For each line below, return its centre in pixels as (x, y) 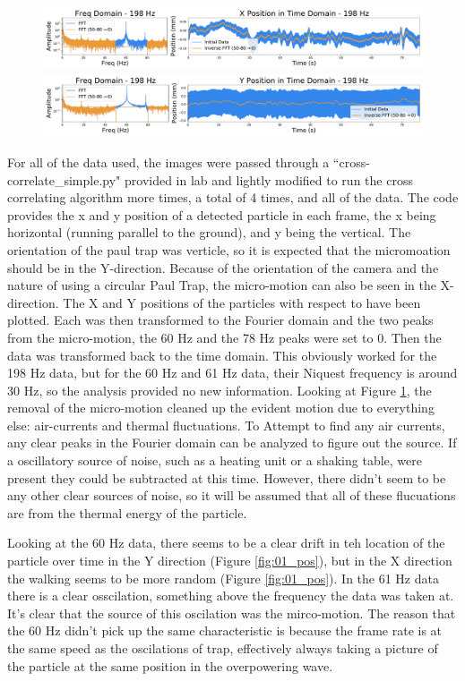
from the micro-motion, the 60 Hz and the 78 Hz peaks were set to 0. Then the (224, 337)
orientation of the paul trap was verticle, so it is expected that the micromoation (229, 249)
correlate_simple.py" (64, 179)
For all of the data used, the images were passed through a (168, 162)
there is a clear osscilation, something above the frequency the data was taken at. (231, 596)
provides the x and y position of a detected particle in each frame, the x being (222, 214)
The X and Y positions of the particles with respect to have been (242, 302)
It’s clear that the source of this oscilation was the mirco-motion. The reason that (232, 613)
